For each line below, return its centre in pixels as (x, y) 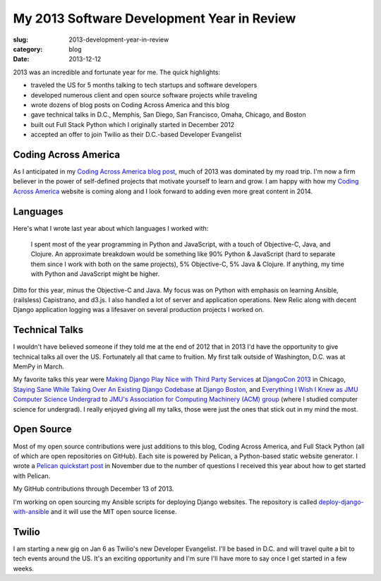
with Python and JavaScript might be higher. (95, 274)
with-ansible (31, 511)
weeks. (24, 568)
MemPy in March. (39, 366)
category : (28, 49)
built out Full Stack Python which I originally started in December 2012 (133, 124)
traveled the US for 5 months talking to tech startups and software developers (144, 85)
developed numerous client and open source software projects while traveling (144, 95)
